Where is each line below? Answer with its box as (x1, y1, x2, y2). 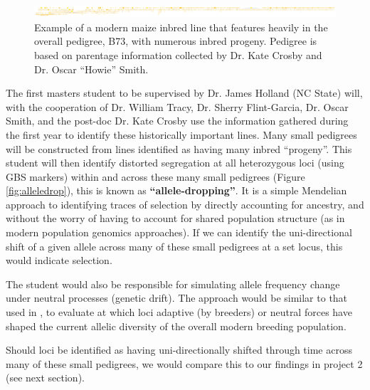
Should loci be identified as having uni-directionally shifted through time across (6, 342, 352, 357)
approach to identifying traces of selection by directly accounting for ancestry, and (6, 196, 364, 211)
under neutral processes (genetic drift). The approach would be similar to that (6, 290, 348, 305)
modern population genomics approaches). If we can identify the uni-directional (6, 225, 352, 240)
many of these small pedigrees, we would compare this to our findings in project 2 (6, 356, 363, 371)
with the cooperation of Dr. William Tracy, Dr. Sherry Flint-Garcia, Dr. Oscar (6, 99, 349, 114)
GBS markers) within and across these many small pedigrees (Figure (6, 169, 305, 184)
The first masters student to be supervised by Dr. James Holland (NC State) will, (6, 85, 363, 100)
